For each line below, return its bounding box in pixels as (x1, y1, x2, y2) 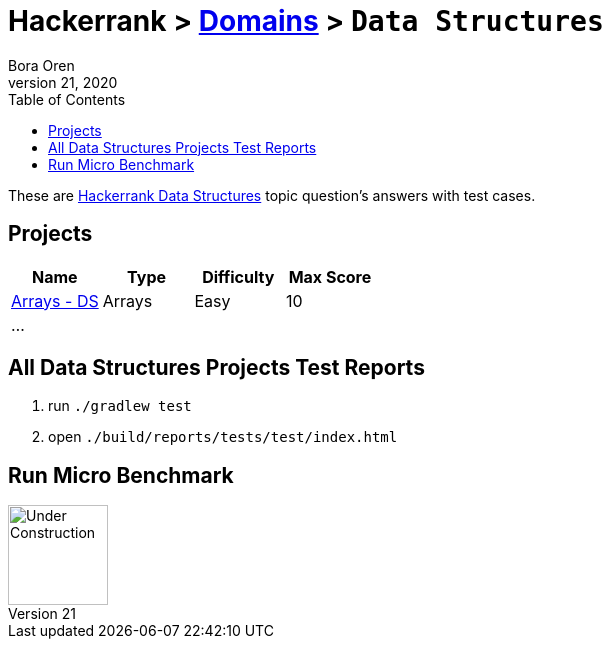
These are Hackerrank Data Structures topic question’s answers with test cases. (8, 186, 536, 204)
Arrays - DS (11, 290, 99, 311)
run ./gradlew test (48, 397, 192, 415)
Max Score (288, 266, 372, 287)
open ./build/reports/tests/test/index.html (48, 428, 398, 446)
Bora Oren (8, 56, 75, 74)
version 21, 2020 (8, 73, 118, 91)
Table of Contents (8, 90, 126, 108)
